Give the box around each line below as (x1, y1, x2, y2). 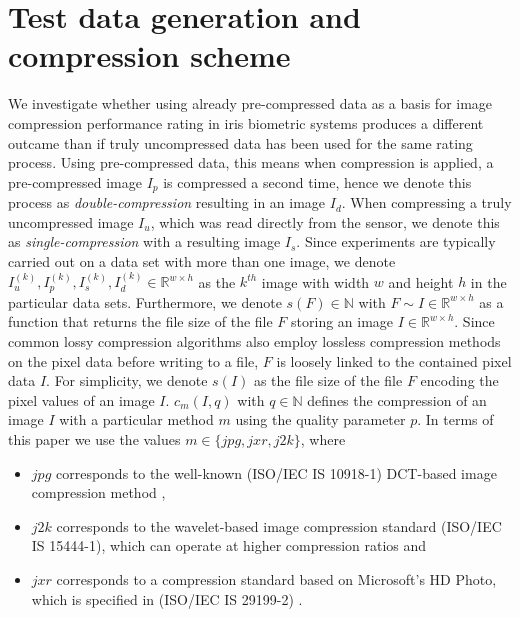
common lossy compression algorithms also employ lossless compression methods (8, 330, 501, 351)
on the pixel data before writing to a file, (8, 350, 259, 371)
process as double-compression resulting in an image (8, 192, 326, 213)
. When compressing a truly (341, 192, 512, 213)
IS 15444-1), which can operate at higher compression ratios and (31, 535, 427, 556)
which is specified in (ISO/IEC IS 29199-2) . (31, 588, 303, 609)
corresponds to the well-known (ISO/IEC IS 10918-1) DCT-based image (55, 462, 497, 483)
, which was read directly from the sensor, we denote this (150, 211, 500, 232)
